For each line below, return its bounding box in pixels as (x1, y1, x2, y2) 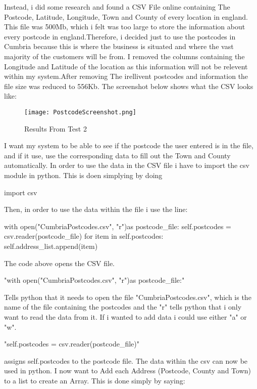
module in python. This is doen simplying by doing (4, 169, 163, 180)
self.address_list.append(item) (4, 240, 98, 251)
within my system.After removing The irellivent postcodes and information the (4, 71, 248, 81)
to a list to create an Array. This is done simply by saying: (4, 375, 185, 385)
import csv (4, 187, 37, 197)
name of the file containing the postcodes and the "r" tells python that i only (4, 301, 242, 312)
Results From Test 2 (24, 123, 87, 134)
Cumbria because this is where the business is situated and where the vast (4, 41, 234, 52)
